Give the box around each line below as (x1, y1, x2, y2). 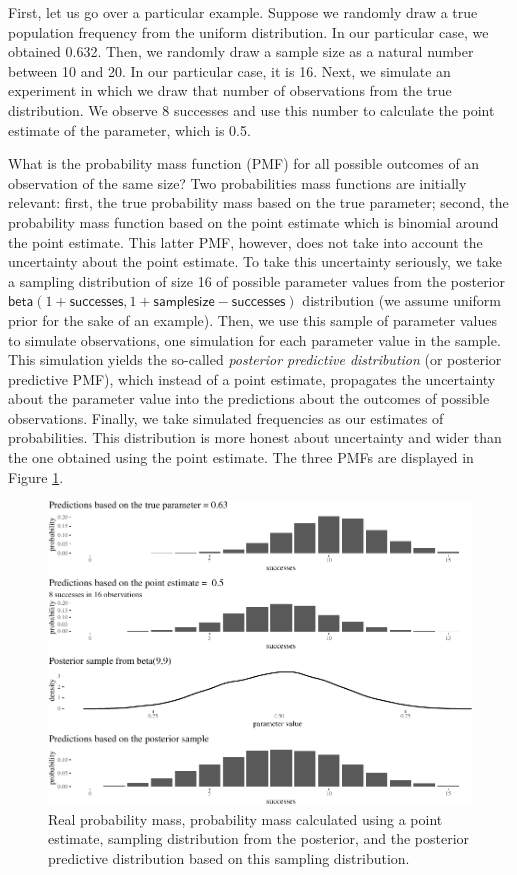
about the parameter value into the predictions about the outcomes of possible (8, 388, 490, 409)
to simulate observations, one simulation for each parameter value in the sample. (8, 329, 501, 350)
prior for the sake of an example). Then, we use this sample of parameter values (8, 309, 497, 330)
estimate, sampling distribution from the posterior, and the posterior (48, 828, 470, 849)
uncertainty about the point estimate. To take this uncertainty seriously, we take (8, 251, 502, 272)
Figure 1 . (8, 466, 64, 487)
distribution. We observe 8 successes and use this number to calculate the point (8, 99, 495, 120)
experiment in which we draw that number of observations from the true (8, 80, 452, 101)
